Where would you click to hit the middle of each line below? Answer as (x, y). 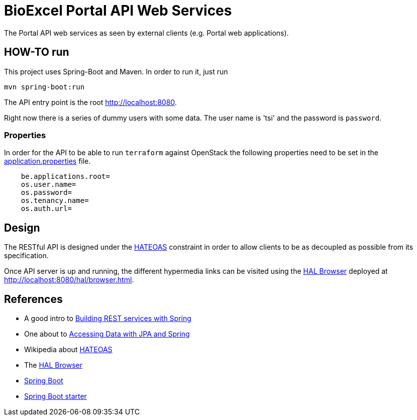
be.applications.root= (65, 177)
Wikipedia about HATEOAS (68, 350)
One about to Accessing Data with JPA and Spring (107, 334)
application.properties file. (47, 161)
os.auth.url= (46, 209)
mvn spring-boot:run (44, 87)
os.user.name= (48, 185)
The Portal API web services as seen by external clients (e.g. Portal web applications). (146, 33)
